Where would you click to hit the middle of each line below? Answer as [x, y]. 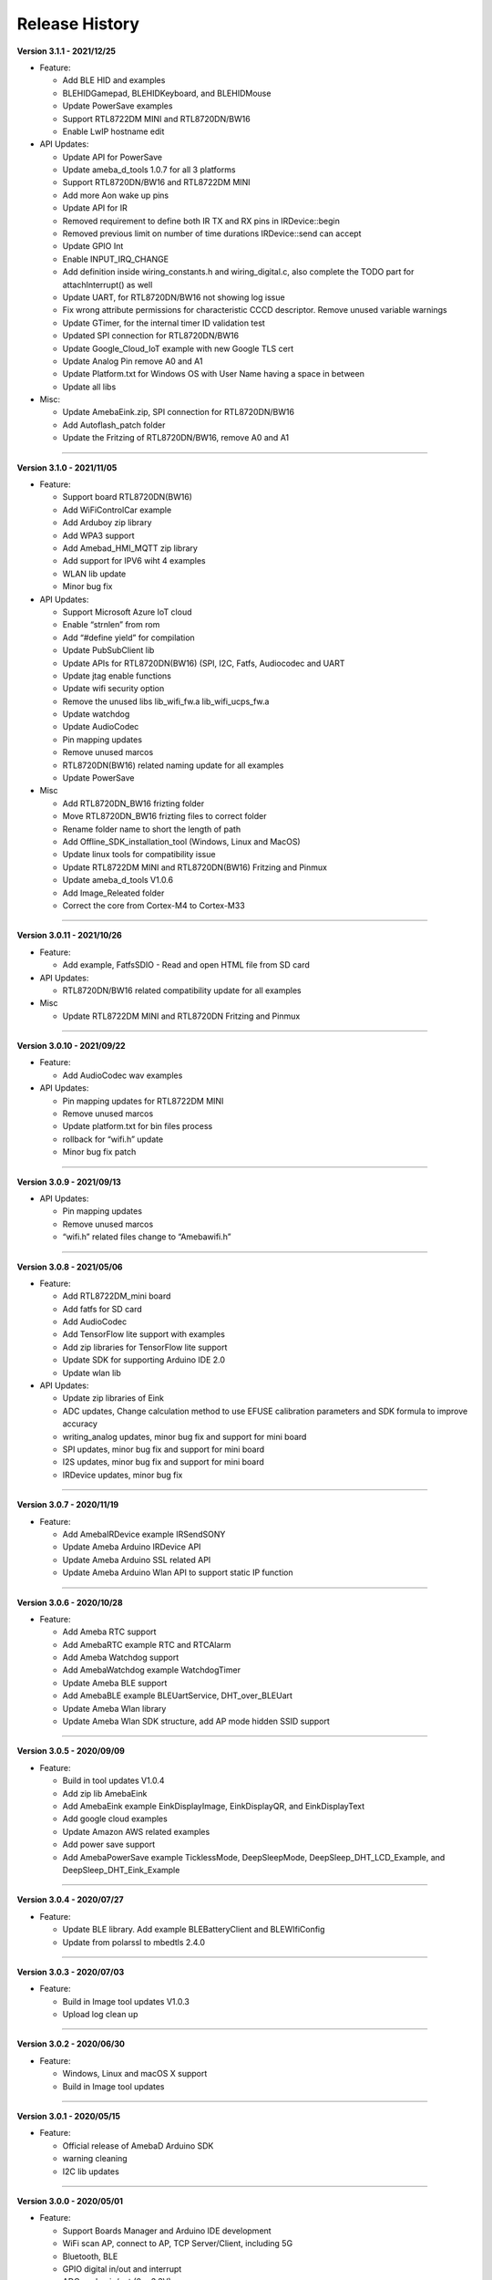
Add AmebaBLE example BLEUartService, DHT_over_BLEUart [178, 1695]
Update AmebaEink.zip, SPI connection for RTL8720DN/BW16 [179, 412]
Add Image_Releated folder [113, 893]
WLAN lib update [94, 574]
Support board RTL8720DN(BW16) [128, 497]
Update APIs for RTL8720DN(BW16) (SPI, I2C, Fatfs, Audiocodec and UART [204, 663]
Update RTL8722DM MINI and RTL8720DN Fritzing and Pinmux [181, 1016]
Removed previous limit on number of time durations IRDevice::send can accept [212, 233]
